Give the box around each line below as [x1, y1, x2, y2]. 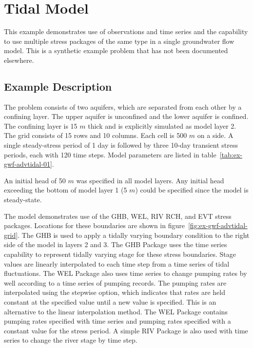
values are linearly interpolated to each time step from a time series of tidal [4, 258, 230, 269]
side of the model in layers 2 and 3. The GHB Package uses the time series [4, 239, 227, 250]
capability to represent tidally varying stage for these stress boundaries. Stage [4, 249, 236, 259]
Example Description [4, 78, 112, 94]
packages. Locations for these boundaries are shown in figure [4, 220, 185, 231]
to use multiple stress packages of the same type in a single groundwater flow [4, 36, 234, 46]
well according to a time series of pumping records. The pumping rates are [4, 277, 227, 288]
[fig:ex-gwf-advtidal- [188, 220, 248, 231]
